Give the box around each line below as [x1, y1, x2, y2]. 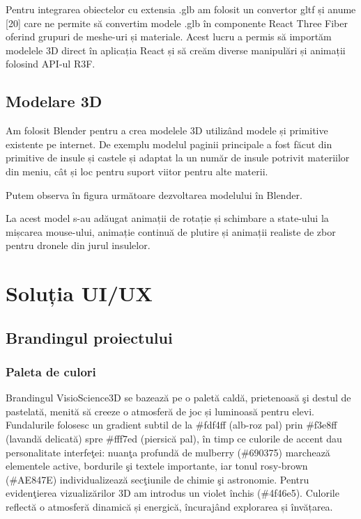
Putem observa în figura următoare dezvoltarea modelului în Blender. [6, 187, 302, 202]
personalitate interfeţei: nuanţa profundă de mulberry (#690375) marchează [6, 445, 330, 459]
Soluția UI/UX [6, 279, 153, 308]
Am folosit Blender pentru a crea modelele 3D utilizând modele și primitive [6, 123, 328, 138]
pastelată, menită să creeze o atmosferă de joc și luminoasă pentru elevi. [6, 404, 315, 418]
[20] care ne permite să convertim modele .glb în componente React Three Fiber [6, 15, 348, 30]
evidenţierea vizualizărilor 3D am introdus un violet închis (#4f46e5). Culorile [6, 486, 339, 500]
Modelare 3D [6, 90, 102, 112]
